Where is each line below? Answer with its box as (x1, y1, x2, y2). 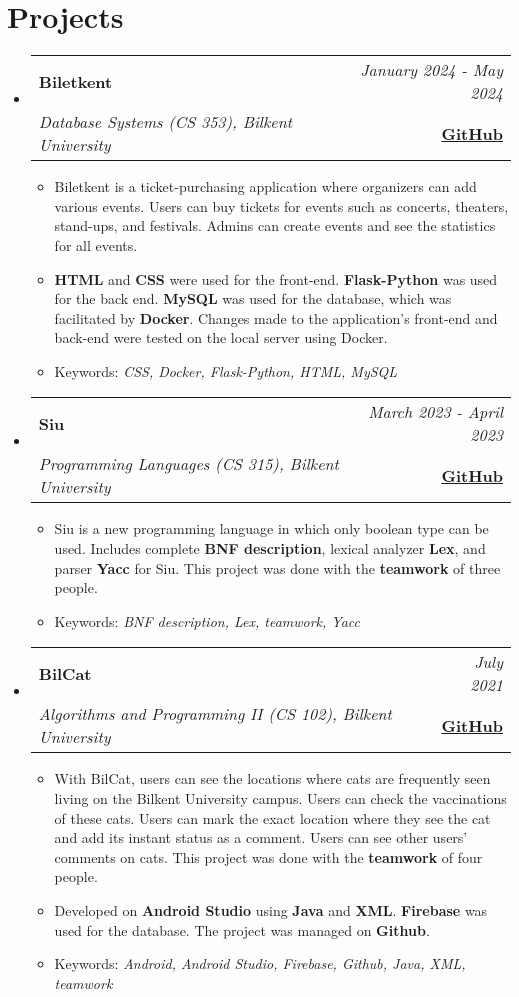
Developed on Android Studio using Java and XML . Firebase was (54, 900, 488, 920)
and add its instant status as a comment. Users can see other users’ (54, 827, 468, 848)
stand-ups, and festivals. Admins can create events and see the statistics (54, 215, 496, 236)
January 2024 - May (360, 58, 503, 82)
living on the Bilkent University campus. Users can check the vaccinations (54, 788, 507, 809)
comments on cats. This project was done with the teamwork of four (54, 846, 483, 867)
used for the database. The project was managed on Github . (54, 919, 430, 940)
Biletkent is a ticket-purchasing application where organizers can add (54, 176, 477, 197)
